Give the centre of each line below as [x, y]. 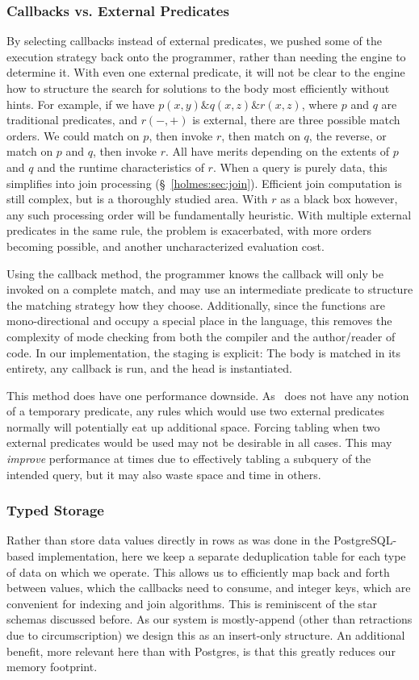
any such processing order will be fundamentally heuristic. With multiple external [209, 214]
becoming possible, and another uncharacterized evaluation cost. [166, 246]
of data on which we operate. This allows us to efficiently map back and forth [198, 572]
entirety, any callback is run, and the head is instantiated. [149, 368]
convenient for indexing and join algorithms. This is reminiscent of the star [192, 603]
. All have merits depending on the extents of [277, 151]
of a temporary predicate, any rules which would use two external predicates [195, 411]
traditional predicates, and [72, 120]
